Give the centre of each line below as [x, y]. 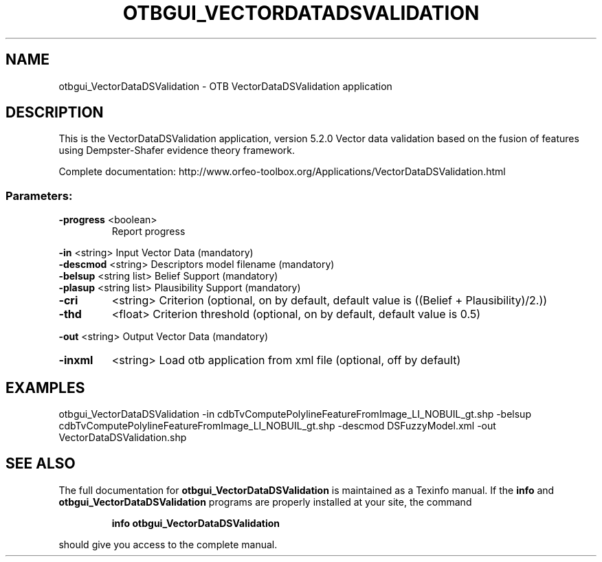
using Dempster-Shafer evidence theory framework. [177, 150]
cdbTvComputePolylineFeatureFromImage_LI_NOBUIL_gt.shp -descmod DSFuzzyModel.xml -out [277, 426]
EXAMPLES [45, 387]
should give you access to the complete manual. [168, 544]
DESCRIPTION [55, 113]
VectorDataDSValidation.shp [123, 438]
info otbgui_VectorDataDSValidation [196, 523]
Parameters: [39, 195]
